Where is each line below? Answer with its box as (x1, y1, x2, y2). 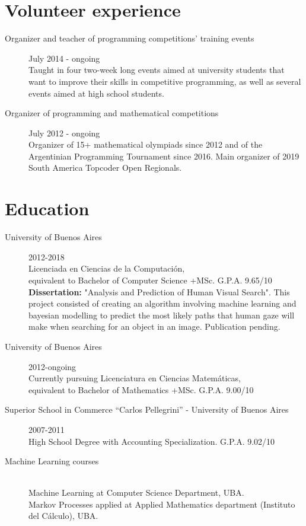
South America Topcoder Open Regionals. (28, 161, 182, 174)
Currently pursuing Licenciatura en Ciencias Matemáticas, (28, 372, 241, 384)
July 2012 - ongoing (28, 126, 100, 139)
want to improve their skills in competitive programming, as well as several (28, 75, 301, 87)
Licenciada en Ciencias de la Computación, (28, 262, 185, 275)
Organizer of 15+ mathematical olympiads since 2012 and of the (28, 138, 263, 151)
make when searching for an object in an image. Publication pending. (28, 320, 280, 333)
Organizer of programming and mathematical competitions (5, 107, 219, 119)
